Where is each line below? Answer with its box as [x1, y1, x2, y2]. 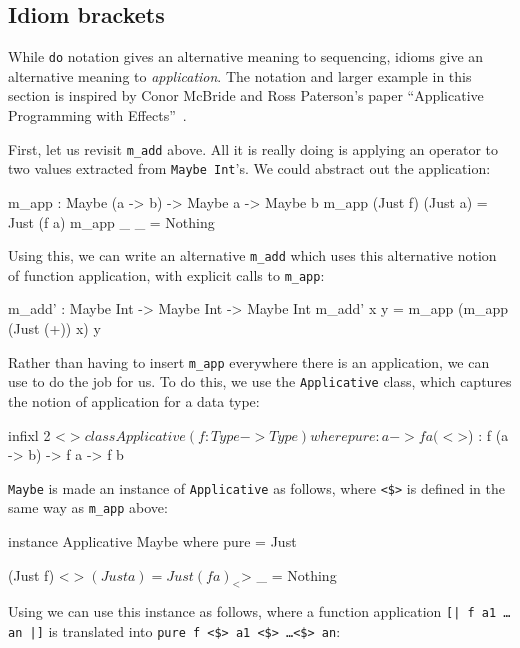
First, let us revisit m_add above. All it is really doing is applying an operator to [8, 138, 499, 159]
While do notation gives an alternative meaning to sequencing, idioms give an [8, 46, 484, 67]
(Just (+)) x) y [8, 318, 101, 339]
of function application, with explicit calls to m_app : [8, 264, 325, 285]
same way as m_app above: [8, 497, 168, 518]
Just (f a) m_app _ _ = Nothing [8, 211, 215, 232]
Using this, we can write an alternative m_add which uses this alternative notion [8, 245, 497, 266]
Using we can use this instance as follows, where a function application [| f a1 [8, 601, 497, 622]
